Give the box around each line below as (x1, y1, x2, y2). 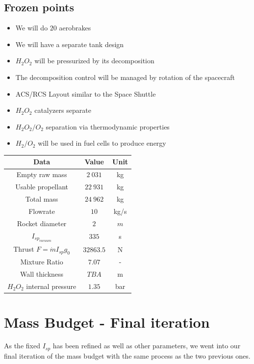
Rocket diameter (17, 218, 67, 228)
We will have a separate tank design (15, 39, 124, 49)
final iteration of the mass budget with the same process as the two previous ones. (4, 350, 251, 361)
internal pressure (26, 281, 76, 291)
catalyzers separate (34, 105, 91, 115)
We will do (15, 23, 48, 33)
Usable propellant (15, 182, 68, 192)
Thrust (13, 244, 34, 254)
